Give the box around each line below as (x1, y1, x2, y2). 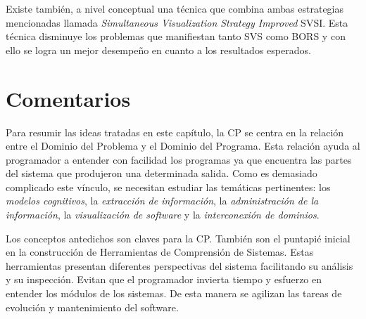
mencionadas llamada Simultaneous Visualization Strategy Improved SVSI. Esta (6, 15, 348, 30)
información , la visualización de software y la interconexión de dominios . (6, 207, 320, 222)
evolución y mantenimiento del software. (6, 299, 179, 314)
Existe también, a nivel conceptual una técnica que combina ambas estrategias (6, 1, 344, 15)
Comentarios (6, 84, 131, 112)
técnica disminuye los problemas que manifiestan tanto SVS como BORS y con (6, 29, 346, 44)
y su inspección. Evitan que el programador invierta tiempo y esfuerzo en (6, 272, 322, 287)
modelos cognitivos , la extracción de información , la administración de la (6, 193, 319, 208)
